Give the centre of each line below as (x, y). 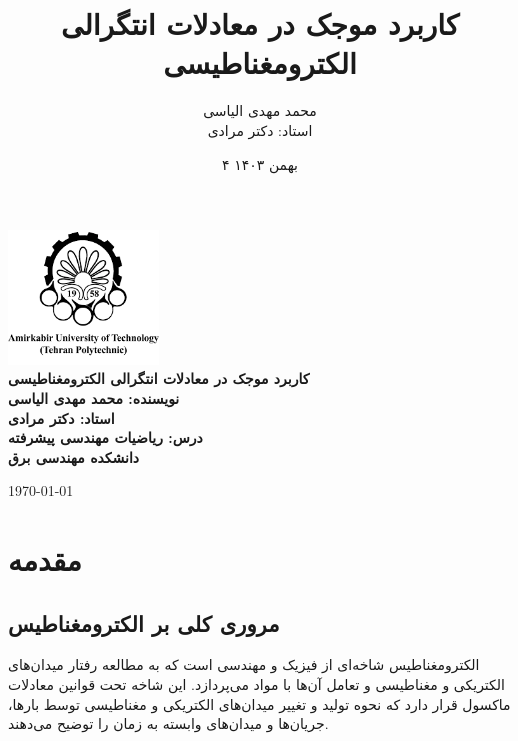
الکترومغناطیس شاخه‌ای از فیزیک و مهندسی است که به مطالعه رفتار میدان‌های (244, 664)
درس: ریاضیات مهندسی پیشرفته (105, 437)
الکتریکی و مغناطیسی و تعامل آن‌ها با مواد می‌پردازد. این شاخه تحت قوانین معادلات (256, 684)
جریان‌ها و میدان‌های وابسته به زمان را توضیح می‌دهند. (168, 723)
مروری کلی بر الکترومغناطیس (144, 622)
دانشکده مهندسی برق (74, 456)
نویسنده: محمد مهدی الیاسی (94, 397)
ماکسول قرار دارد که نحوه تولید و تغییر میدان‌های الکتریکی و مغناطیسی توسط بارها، (259, 703)
